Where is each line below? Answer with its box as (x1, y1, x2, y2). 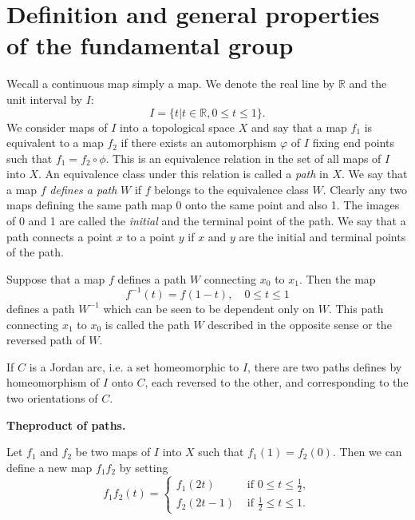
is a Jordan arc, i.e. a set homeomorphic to (29, 358, 239, 375)
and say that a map (251, 118, 347, 135)
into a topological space (120, 118, 235, 135)
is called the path (105, 316, 190, 332)
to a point (126, 228, 176, 244)
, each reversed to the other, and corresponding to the (144, 374, 409, 391)
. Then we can (332, 443, 402, 460)
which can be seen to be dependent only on (103, 300, 315, 316)
